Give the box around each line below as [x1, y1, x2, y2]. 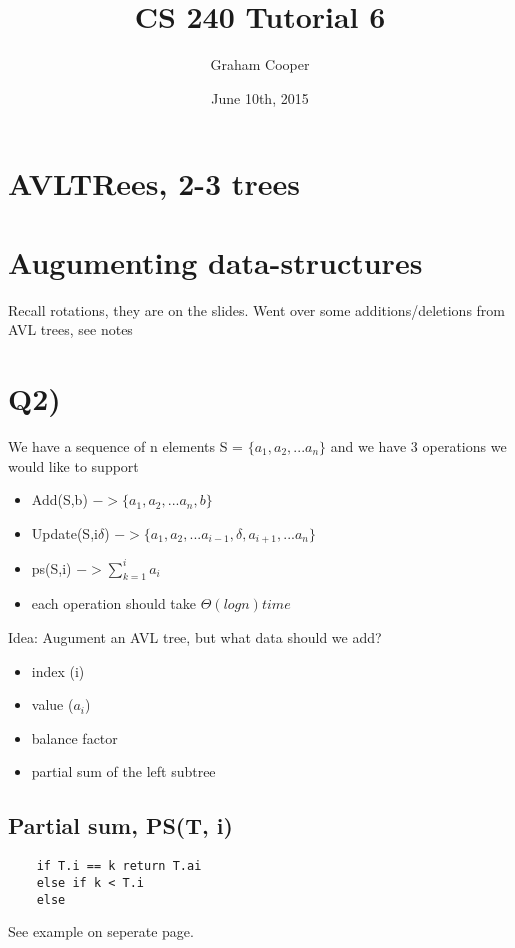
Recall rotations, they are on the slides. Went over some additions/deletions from [8, 299, 506, 320]
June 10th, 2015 [211, 87, 309, 108]
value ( [31, 694, 74, 715]
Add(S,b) [31, 489, 88, 510]
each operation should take [31, 593, 197, 614]
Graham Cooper [210, 54, 310, 75]
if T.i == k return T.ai [36, 859, 202, 874]
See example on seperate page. [8, 921, 194, 942]
